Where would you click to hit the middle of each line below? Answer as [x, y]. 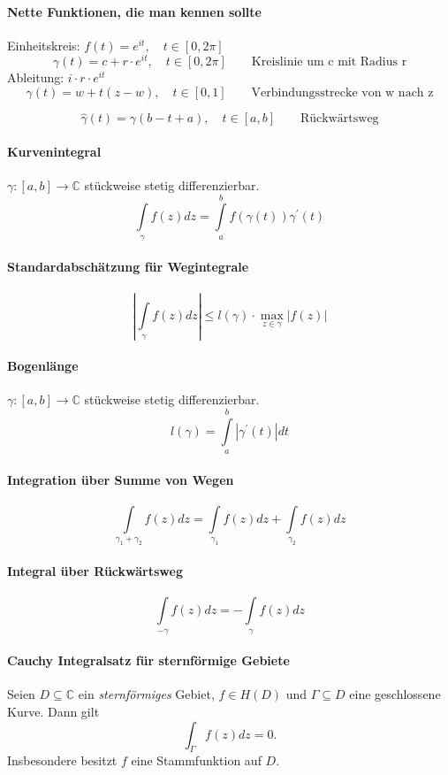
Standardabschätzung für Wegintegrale [128, 267]
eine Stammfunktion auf [196, 760]
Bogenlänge [43, 366]
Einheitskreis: [44, 45]
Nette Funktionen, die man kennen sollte [134, 11]
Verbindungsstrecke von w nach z [342, 93]
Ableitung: [36, 77]
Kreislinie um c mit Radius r [329, 62]
